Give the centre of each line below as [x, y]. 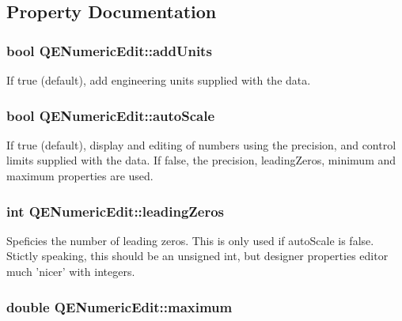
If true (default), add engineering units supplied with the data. [159, 80]
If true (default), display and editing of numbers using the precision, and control [201, 144]
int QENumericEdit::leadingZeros [116, 211]
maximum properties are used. [80, 176]
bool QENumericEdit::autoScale [111, 115]
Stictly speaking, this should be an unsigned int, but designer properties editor [197, 256]
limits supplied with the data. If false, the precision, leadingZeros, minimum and [201, 160]
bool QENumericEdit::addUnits [109, 50]
